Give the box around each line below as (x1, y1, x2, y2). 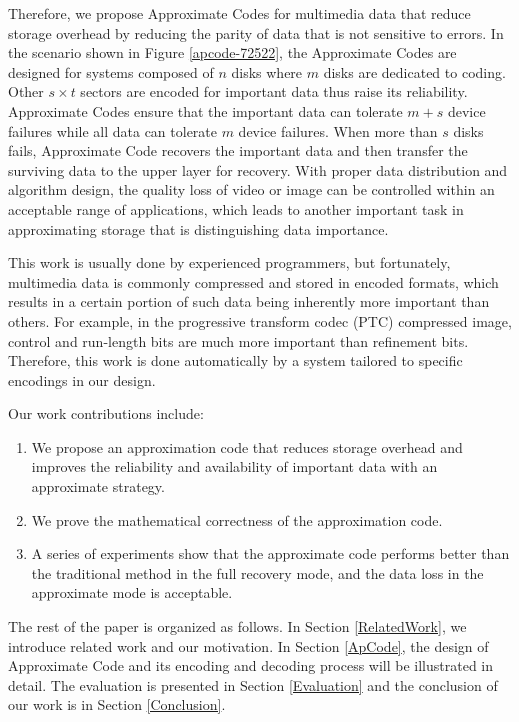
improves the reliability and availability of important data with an (31, 456, 438, 477)
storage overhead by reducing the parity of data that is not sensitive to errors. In (8, 22, 504, 43)
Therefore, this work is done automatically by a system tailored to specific (8, 350, 463, 371)
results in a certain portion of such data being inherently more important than (8, 291, 490, 312)
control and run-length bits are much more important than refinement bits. (8, 330, 469, 351)
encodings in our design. (8, 369, 156, 390)
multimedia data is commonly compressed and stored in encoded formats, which (8, 271, 499, 292)
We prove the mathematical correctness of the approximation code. (31, 509, 443, 530)
